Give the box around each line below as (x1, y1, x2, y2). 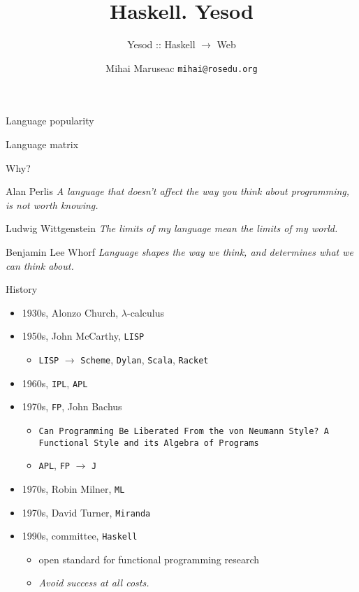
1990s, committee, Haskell (22, 528, 138, 543)
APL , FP (38, 458, 70, 472)
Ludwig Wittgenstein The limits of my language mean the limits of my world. (6, 221, 338, 236)
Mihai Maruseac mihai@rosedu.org (105, 60, 258, 75)
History (6, 282, 38, 296)
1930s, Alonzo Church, (22, 305, 119, 319)
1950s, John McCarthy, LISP (22, 329, 145, 343)
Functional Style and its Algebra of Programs (38, 438, 259, 448)
